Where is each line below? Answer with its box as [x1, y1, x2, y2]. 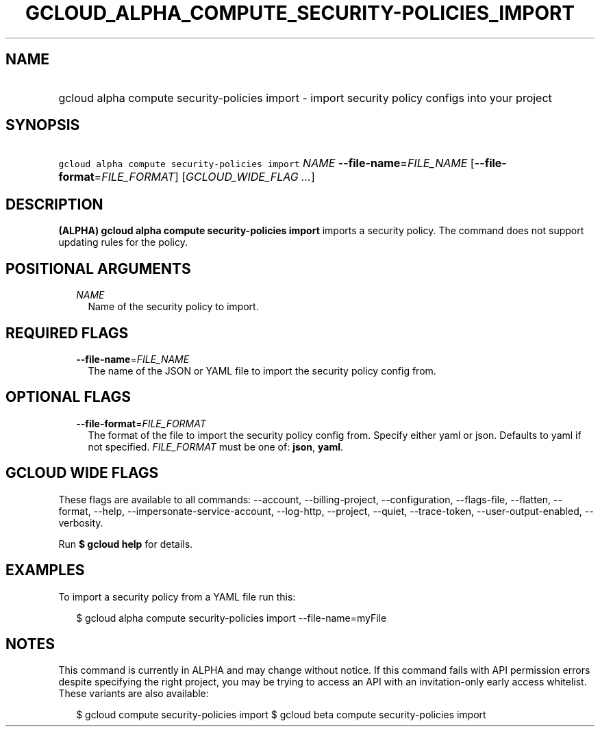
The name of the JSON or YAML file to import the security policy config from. [88, 364, 436, 377]
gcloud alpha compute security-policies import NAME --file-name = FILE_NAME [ [58, 156, 475, 171]
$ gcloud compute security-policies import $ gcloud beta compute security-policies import [76, 709, 486, 721]
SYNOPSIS [5, 116, 80, 134]
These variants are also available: [58, 687, 209, 700]
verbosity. [58, 516, 103, 529]
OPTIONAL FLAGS [5, 388, 131, 406]
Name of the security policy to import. [88, 301, 259, 313]
